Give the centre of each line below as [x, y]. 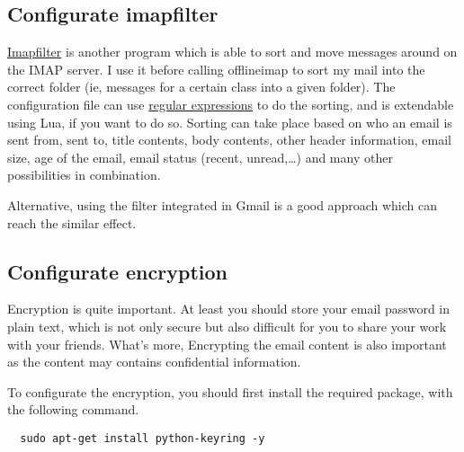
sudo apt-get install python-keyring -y [143, 438]
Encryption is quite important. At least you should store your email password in [229, 309]
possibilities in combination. [84, 175]
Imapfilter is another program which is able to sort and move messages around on [232, 52]
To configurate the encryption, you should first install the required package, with [230, 391]
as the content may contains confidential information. [154, 362]
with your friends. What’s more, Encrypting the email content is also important [227, 344]
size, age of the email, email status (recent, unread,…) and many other [200, 157]
